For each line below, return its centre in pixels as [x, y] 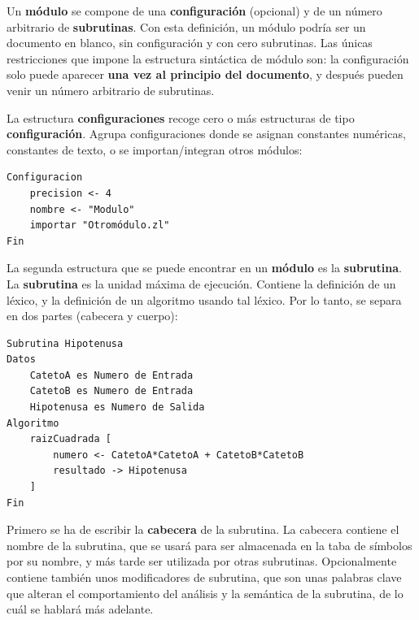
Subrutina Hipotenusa [65, 343]
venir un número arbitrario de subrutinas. [111, 90]
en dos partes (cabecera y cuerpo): [92, 316]
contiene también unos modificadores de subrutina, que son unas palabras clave [204, 577]
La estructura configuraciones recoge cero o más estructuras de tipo [181, 117]
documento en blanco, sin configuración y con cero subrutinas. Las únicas [190, 43]
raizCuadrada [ [70, 439]
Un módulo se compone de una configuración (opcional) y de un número [194, 11]
